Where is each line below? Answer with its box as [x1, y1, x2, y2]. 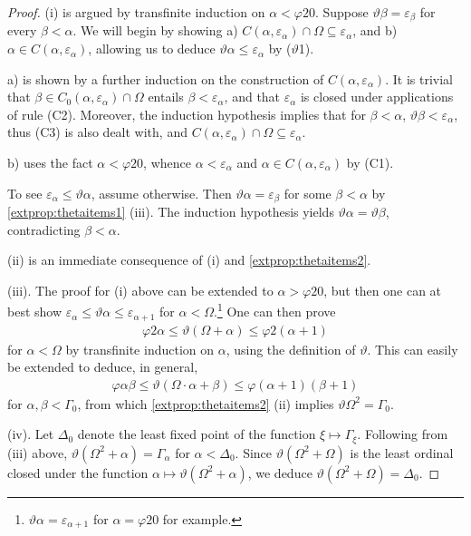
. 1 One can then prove [213, 299, 336, 321]
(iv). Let [7, 424, 54, 443]
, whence [143, 153, 191, 172]
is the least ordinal [350, 443, 454, 462]
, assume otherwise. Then [91, 183, 232, 202]
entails [148, 87, 184, 106]
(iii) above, [7, 443, 68, 462]
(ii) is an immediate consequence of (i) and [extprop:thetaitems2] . [7, 250, 371, 269]
